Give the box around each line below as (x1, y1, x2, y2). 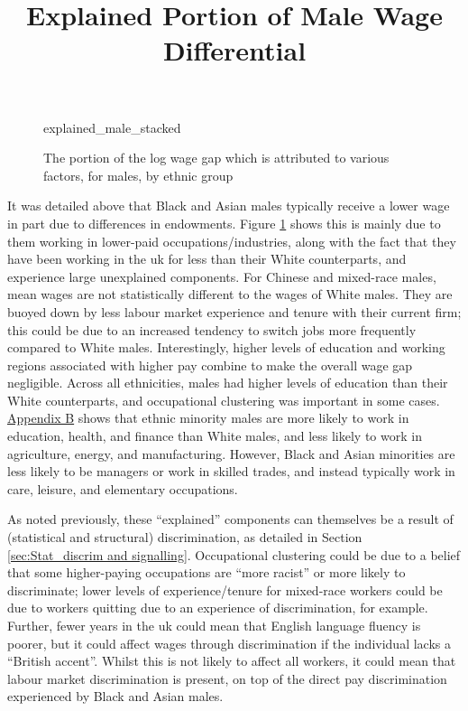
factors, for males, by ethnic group (43, 165, 234, 184)
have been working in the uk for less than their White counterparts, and (7, 249, 407, 268)
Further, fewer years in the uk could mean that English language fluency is (7, 616, 421, 634)
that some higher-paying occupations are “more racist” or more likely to (7, 563, 406, 582)
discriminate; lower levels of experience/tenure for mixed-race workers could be (7, 580, 443, 599)
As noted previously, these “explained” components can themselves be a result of (7, 510, 454, 529)
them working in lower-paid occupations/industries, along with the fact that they (7, 231, 456, 250)
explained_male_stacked (43, 117, 181, 136)
